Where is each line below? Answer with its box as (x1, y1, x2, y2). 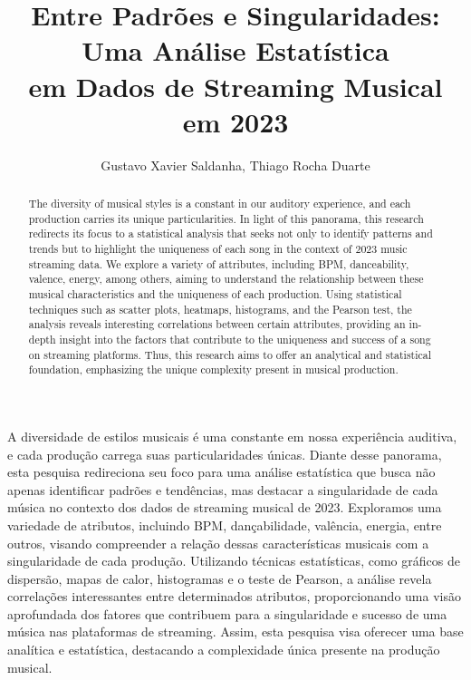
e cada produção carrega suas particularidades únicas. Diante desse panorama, (7, 444, 442, 463)
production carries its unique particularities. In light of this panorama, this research (28, 210, 424, 226)
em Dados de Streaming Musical (28, 67, 443, 104)
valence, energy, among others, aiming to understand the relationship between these (28, 271, 424, 287)
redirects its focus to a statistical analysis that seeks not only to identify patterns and (28, 226, 433, 241)
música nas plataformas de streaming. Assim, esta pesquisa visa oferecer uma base (7, 622, 464, 641)
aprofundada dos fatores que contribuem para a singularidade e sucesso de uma (7, 604, 447, 623)
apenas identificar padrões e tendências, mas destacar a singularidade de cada (7, 480, 438, 499)
